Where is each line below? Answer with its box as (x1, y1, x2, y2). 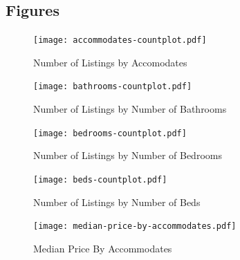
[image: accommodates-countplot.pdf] (33, 35, 207, 46)
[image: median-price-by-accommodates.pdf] (33, 221, 237, 232)
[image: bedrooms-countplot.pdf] (33, 128, 187, 138)
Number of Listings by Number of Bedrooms (33, 148, 222, 162)
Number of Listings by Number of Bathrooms (33, 102, 227, 116)
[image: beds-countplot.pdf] (33, 174, 167, 185)
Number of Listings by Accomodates (33, 55, 187, 69)
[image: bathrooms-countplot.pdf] (33, 82, 192, 92)
